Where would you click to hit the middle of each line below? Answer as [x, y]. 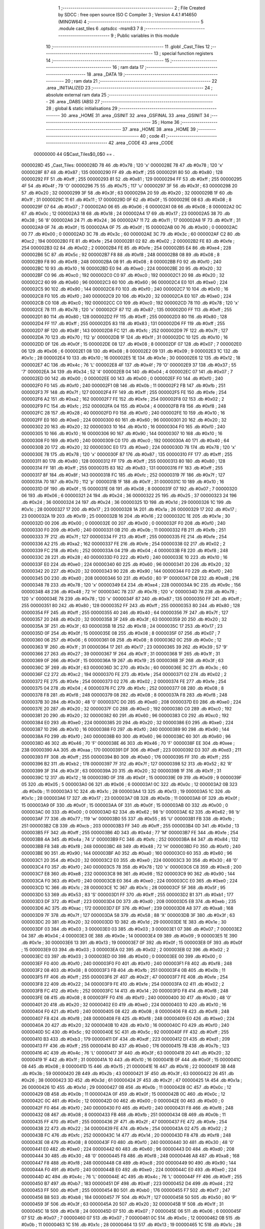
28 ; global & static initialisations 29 [82, 109]
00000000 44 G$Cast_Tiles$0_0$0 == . [74, 154]
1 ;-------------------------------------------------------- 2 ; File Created [132, 8]
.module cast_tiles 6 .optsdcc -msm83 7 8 [101, 29]
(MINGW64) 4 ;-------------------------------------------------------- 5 [131, 22]
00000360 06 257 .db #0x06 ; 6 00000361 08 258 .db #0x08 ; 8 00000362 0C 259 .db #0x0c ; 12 [121, 640]
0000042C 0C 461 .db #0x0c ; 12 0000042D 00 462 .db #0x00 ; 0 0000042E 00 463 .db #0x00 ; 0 [123, 1101]
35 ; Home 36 [166, 122]
